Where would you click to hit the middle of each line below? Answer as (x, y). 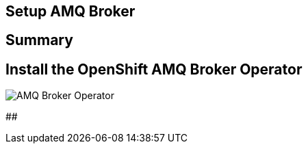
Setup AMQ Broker (70, 11)
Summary (39, 40)
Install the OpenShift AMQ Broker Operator (154, 69)
